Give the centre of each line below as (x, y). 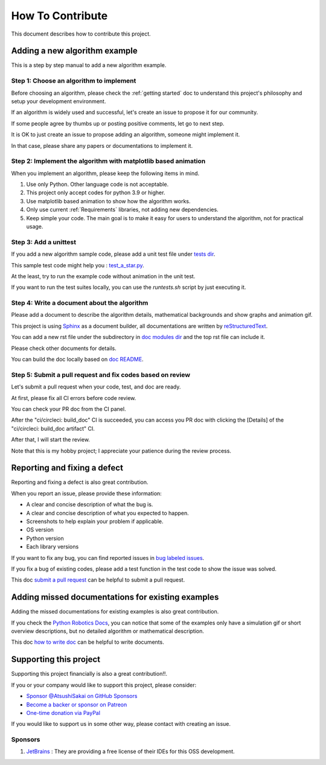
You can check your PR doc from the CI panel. (69, 409)
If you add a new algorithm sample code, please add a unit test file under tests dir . (113, 254)
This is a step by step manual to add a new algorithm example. (89, 65)
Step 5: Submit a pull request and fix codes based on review (101, 375)
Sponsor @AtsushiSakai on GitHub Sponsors (82, 696)
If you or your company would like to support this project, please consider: (104, 685)
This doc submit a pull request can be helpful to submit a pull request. (98, 580)
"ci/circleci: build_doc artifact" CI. (53, 428)
